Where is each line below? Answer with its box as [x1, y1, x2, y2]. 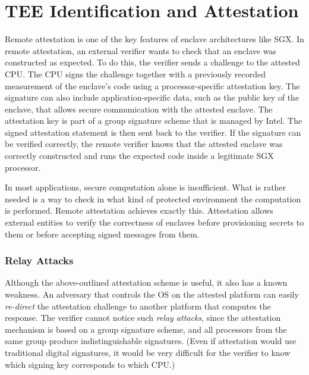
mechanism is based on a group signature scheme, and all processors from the [5, 323, 287, 335]
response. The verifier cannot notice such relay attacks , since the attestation [5, 311, 281, 324]
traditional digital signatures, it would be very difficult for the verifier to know [5, 346, 291, 358]
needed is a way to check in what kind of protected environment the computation [5, 192, 301, 205]
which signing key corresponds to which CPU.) [5, 358, 175, 370]
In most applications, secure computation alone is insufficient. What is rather [5, 181, 286, 193]
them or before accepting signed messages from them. [5, 227, 200, 240]
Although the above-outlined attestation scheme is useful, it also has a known [5, 276, 288, 289]
